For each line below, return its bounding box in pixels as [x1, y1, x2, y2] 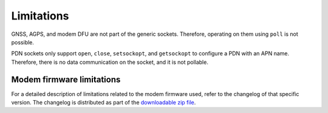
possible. [11, 38, 35, 46]
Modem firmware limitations [11, 74, 121, 84]
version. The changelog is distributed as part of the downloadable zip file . [11, 99, 196, 106]
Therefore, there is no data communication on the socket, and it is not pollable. [11, 58, 209, 66]
